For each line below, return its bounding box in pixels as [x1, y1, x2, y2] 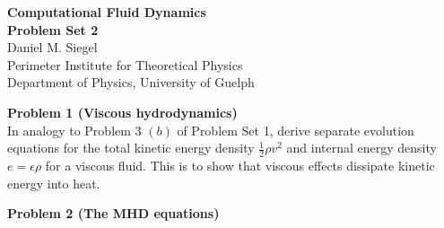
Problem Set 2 [7, 20, 99, 39]
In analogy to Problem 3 [7, 120, 142, 139]
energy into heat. [7, 173, 100, 192]
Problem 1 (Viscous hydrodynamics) [7, 102, 238, 121]
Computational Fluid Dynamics [7, 3, 206, 21]
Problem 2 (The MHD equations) [7, 204, 220, 223]
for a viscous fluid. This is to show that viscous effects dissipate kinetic [45, 155, 435, 174]
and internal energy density [286, 138, 437, 157]
